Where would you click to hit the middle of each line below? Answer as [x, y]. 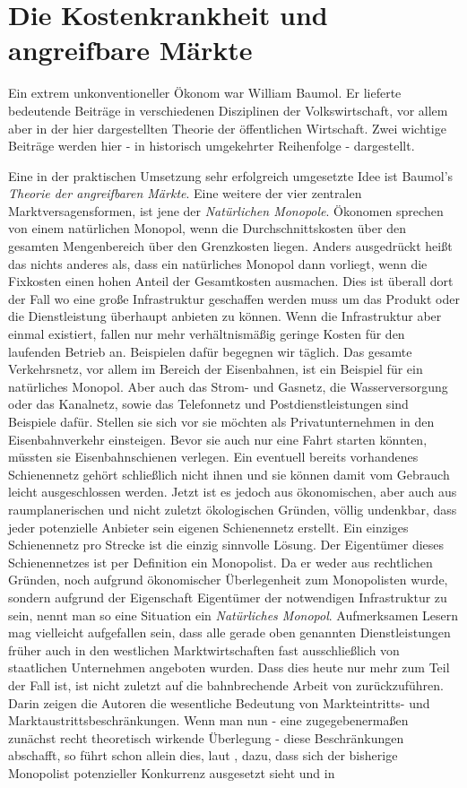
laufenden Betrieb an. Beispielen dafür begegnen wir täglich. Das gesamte [210, 351]
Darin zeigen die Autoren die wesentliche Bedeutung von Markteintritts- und [219, 702]
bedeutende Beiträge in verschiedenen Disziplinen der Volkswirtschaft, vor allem [228, 110]
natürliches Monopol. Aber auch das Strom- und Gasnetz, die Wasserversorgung [228, 386]
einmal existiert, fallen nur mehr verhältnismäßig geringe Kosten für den [207, 334]
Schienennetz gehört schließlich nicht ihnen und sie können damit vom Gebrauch [229, 474]
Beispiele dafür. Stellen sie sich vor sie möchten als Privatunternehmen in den [221, 421]
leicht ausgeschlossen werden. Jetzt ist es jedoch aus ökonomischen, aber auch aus [233, 492]
